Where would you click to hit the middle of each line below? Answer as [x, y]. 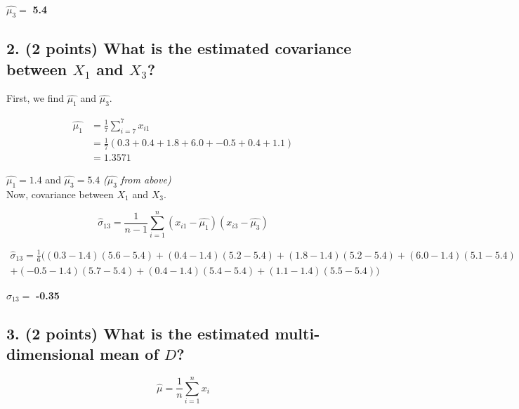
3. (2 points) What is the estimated [138, 333]
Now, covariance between [60, 194]
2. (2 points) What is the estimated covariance [179, 48]
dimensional [50, 354]
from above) [146, 179]
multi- [297, 333]
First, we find [35, 98]
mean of [129, 354]
